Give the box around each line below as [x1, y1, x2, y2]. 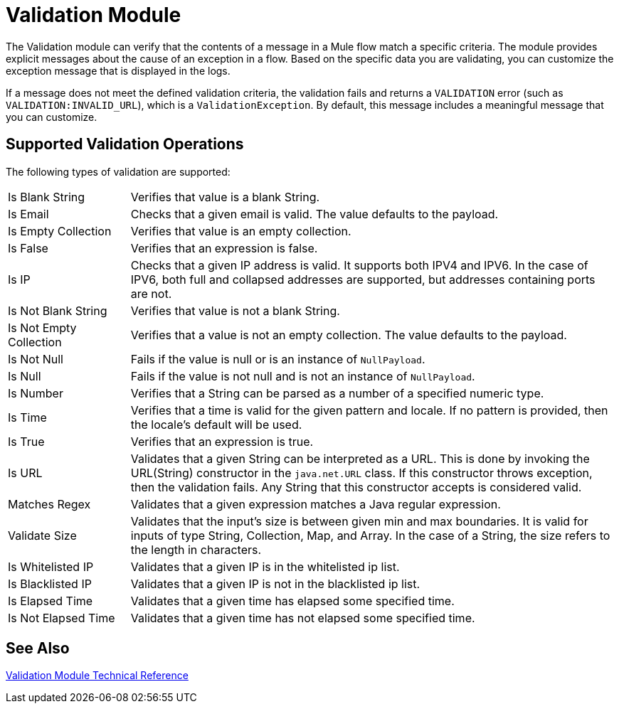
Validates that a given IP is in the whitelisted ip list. [130, 559, 400, 574]
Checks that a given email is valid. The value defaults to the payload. [130, 206, 499, 221]
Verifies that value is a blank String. [130, 189, 320, 204]
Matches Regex [8, 496, 91, 511]
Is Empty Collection [8, 223, 112, 238]
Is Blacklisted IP [8, 576, 92, 591]
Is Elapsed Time [8, 593, 93, 608]
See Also [6, 639, 70, 658]
